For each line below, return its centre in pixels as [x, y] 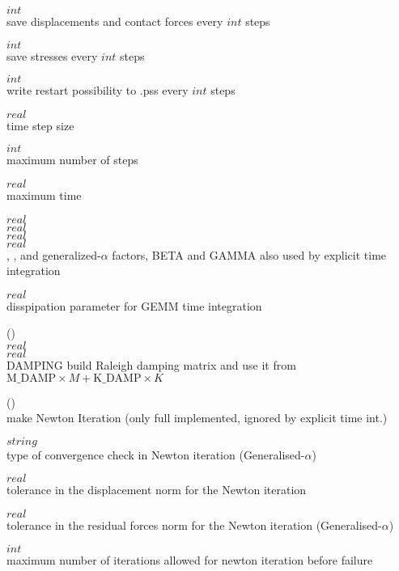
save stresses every [52, 55]
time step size [40, 125]
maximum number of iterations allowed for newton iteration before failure [190, 559]
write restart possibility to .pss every [98, 90]
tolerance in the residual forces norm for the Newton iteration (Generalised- [194, 524]
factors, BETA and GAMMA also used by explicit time [249, 254]
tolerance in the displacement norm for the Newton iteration [157, 490]
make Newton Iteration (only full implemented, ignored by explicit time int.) [197, 418]
